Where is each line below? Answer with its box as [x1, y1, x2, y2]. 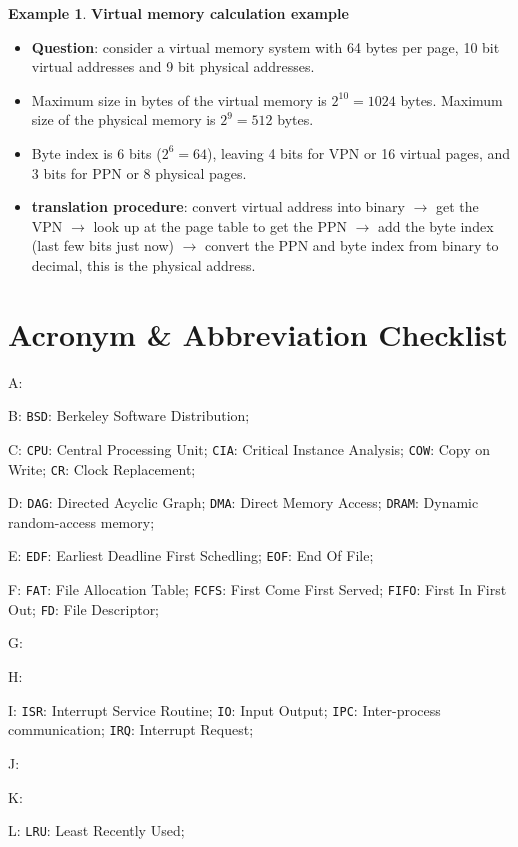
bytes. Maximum [400, 89, 503, 110]
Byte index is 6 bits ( [31, 142, 162, 163]
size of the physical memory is [31, 109, 216, 130]
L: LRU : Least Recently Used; [8, 820, 185, 841]
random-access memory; [8, 511, 155, 532]
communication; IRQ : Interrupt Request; [8, 719, 254, 740]
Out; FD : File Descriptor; [8, 598, 160, 619]
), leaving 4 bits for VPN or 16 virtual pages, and [206, 142, 511, 163]
